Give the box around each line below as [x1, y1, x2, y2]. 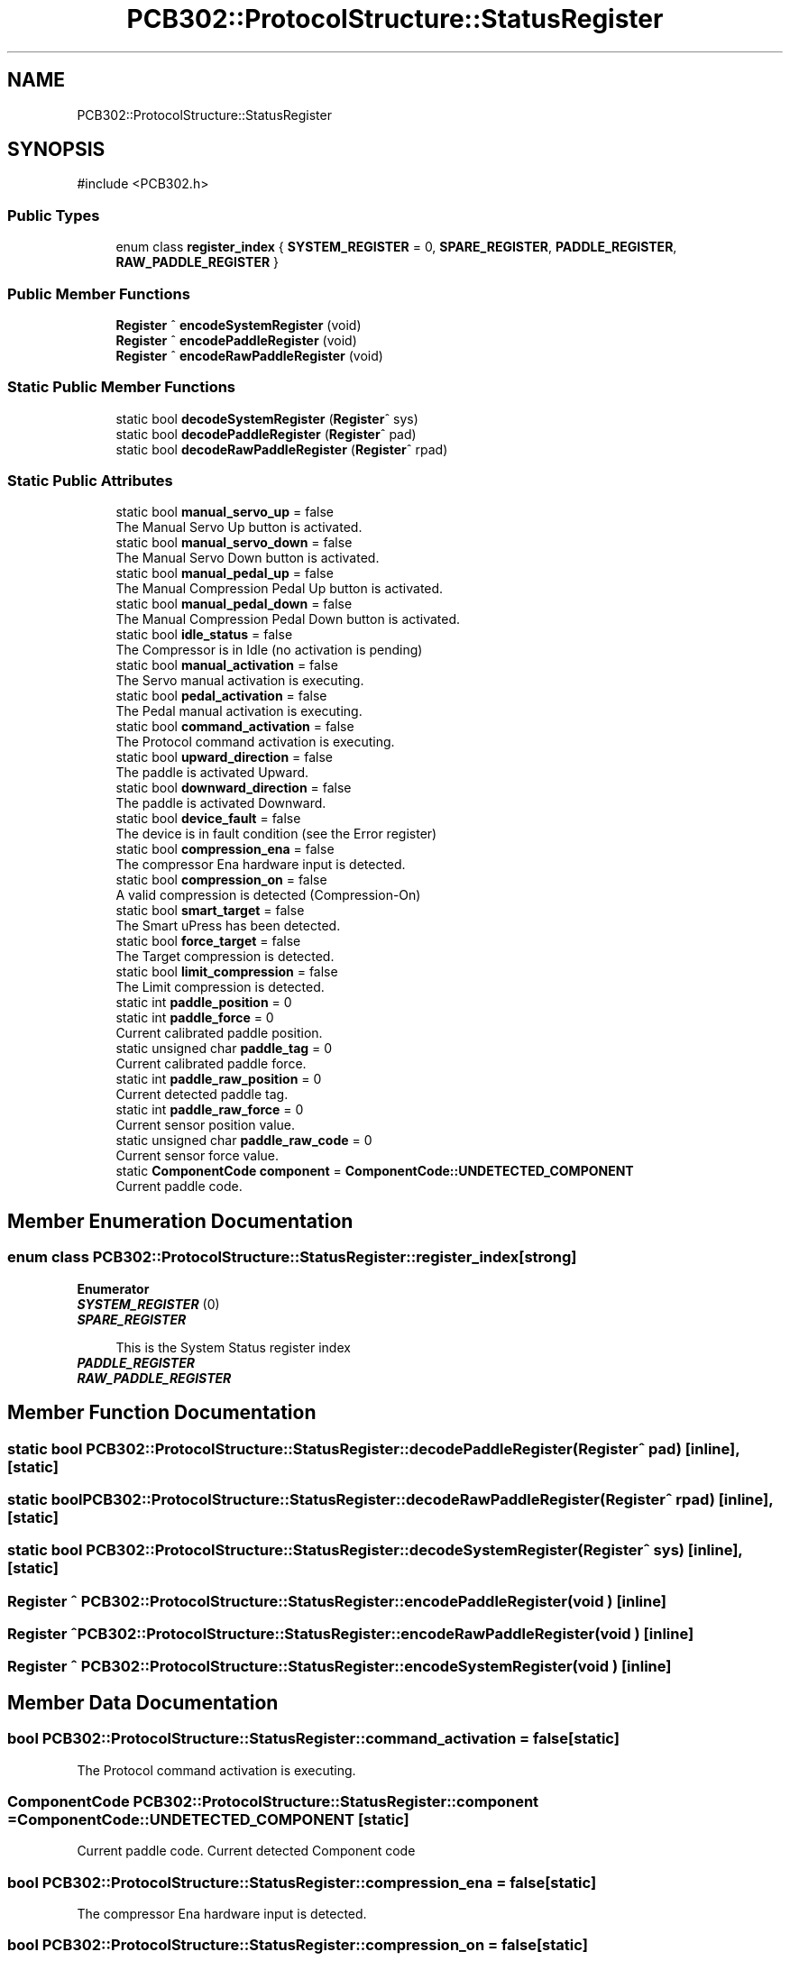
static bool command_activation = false [115, 719, 354, 735]
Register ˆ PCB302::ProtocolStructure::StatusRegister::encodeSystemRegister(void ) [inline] [7, 1657, 672, 1676]
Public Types [7, 206, 100, 225]
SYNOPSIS [7, 138, 106, 161]
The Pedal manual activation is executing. [115, 703, 363, 719]
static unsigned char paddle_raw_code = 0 [115, 1132, 372, 1149]
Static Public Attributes [7, 472, 173, 490]
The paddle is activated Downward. [115, 795, 326, 811]
